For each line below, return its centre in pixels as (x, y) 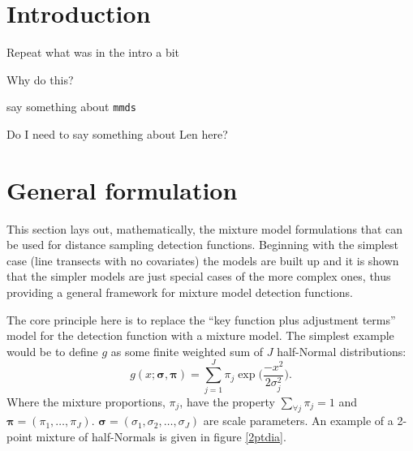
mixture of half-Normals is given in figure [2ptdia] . (161, 436)
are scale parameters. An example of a (298, 421)
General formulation (122, 189)
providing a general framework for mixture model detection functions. (180, 292)
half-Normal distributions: (342, 351)
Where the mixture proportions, (86, 401)
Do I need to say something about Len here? (117, 133)
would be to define (52, 351)
